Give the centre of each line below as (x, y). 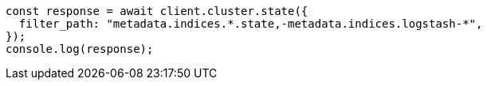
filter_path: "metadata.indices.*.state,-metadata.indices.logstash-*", (251, 24)
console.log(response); (80, 49)
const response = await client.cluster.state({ (157, 11)
